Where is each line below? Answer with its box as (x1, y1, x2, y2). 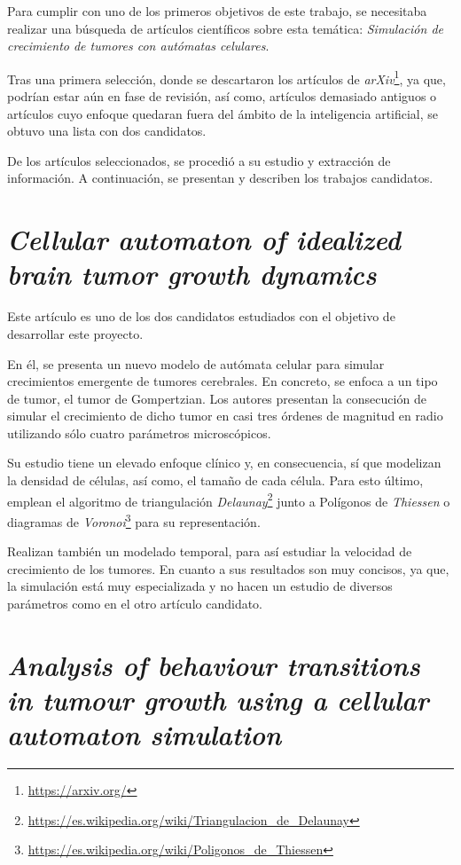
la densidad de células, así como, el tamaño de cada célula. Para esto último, (7, 471, 424, 490)
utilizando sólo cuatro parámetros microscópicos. (7, 423, 271, 442)
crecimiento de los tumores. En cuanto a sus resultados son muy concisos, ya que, (7, 559, 449, 578)
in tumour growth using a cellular (7, 680, 429, 718)
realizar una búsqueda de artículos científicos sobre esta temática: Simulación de (7, 19, 443, 37)
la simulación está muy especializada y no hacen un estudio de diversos (7, 577, 393, 595)
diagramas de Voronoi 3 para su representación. (7, 509, 261, 531)
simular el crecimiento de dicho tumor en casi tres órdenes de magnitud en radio (7, 406, 443, 425)
